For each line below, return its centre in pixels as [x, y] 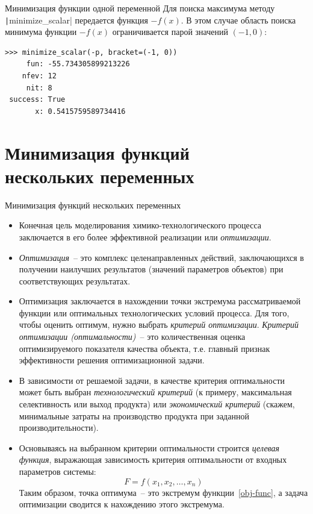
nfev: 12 [39, 76]
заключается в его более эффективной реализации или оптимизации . [145, 237]
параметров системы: [57, 471]
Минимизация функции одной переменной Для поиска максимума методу [140, 8]
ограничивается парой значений [170, 32]
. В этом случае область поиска [238, 20]
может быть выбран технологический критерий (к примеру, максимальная [155, 392]
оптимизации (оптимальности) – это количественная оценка [132, 337]
